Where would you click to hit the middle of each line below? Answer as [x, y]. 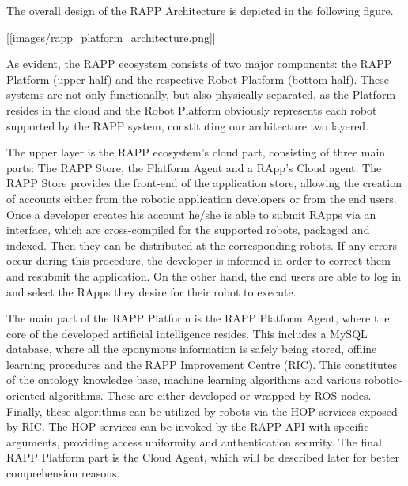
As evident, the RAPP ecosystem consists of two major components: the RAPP [199, 64]
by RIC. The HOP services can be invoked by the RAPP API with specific [188, 426]
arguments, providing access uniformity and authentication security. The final [194, 441]
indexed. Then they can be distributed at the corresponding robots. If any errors [202, 245]
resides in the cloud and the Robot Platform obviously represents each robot [192, 109]
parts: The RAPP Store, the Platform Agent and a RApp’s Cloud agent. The [194, 167]
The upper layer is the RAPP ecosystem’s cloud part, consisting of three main [196, 152]
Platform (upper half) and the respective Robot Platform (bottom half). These [198, 79]
